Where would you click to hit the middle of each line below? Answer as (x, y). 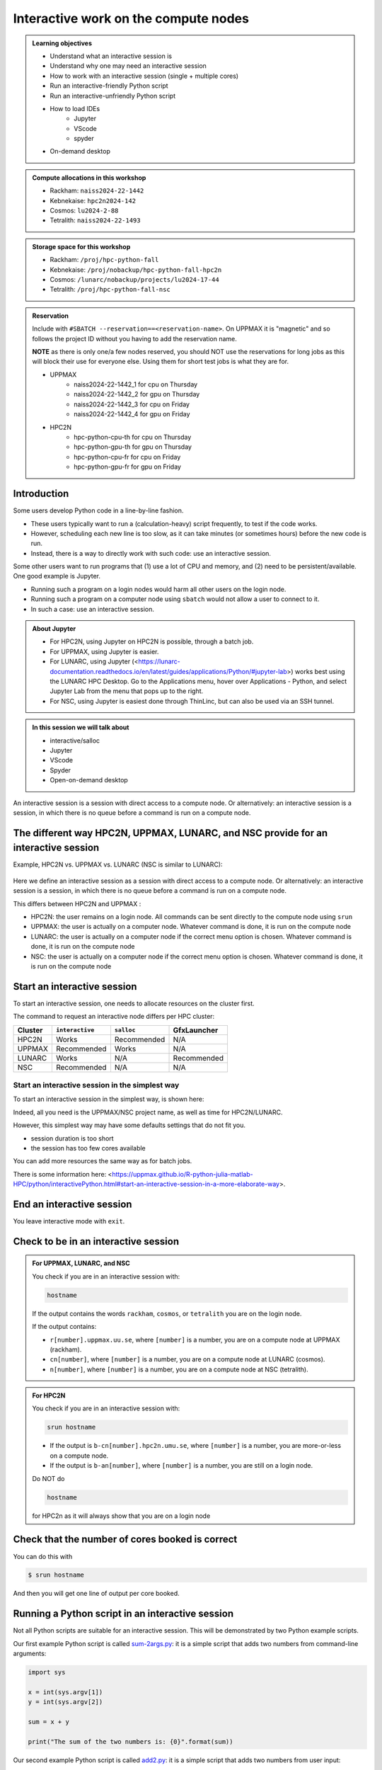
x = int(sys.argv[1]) (65, 1692)
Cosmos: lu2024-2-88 (84, 211)
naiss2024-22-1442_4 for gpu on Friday (132, 414)
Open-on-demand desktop (89, 780)
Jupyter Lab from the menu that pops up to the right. (127, 691)
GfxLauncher (196, 1030)
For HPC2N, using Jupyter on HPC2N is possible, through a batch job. (152, 641)
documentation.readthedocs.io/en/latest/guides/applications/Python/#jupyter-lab (169, 671)
